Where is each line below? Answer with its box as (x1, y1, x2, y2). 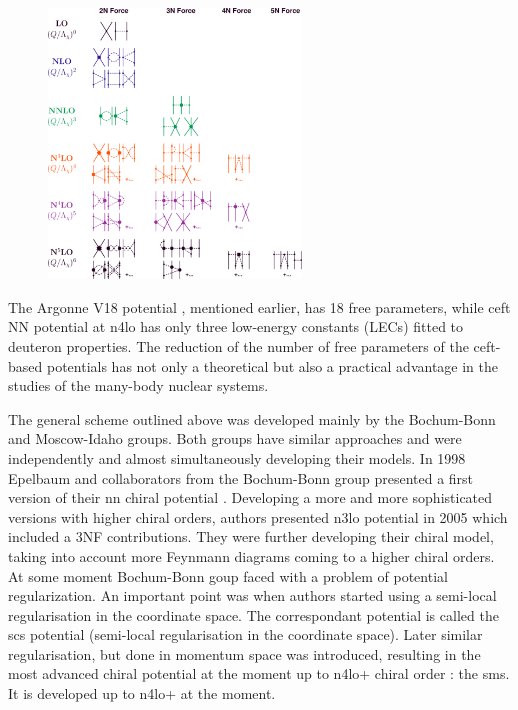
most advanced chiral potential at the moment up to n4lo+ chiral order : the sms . (8, 663, 510, 684)
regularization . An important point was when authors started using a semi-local (8, 585, 497, 606)
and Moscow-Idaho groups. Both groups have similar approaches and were (8, 428, 462, 449)
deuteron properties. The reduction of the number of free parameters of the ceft (8, 335, 496, 356)
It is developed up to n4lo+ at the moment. (8, 683, 276, 704)
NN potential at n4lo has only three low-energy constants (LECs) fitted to (8, 316, 464, 337)
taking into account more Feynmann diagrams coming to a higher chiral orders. (8, 545, 495, 566)
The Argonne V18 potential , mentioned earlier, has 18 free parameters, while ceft (8, 296, 511, 317)
